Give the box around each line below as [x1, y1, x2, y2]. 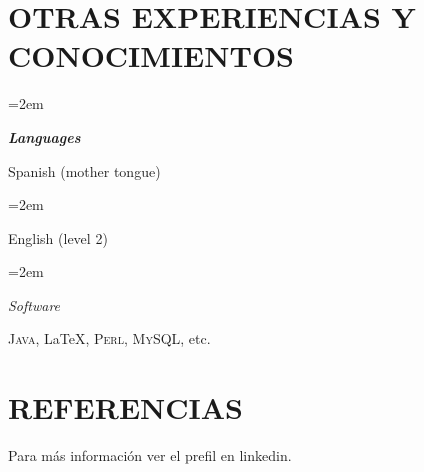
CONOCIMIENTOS [8, 35, 294, 76]
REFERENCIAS [8, 387, 244, 428]
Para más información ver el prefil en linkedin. [8, 445, 292, 466]
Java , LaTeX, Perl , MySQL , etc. [8, 328, 211, 349]
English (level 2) [8, 227, 108, 248]
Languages [8, 126, 81, 147]
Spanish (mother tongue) [8, 160, 161, 181]
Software [8, 294, 61, 315]
